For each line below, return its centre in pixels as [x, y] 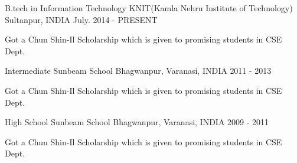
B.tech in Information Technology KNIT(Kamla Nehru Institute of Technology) [149, 8]
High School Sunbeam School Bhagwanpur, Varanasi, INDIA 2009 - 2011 [137, 122]
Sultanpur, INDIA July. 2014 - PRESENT [81, 19]
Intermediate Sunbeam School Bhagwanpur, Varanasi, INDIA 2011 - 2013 [138, 71]
